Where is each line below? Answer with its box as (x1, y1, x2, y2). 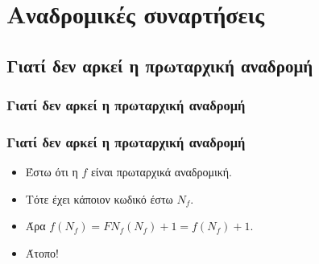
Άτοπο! (25, 245, 59, 261)
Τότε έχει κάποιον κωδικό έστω (25, 190, 173, 207)
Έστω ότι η (25, 163, 78, 180)
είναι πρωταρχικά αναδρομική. (90, 163, 232, 180)
